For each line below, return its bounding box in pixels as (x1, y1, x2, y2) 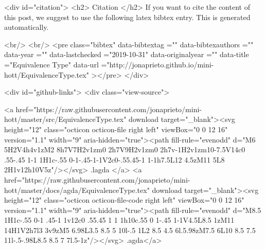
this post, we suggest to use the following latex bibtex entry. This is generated (4, 11, 251, 22)
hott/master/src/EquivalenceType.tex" (4, 114, 127, 124)
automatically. (4, 22, 49, 32)
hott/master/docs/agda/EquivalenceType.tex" (4, 184, 150, 195)
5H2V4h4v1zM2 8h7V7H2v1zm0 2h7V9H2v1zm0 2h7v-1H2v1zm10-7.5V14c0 (4, 144, 245, 155)
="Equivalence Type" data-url (4, 59, 99, 69)
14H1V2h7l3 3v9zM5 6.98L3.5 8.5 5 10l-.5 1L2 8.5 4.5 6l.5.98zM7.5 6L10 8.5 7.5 (4, 224, 256, 235)
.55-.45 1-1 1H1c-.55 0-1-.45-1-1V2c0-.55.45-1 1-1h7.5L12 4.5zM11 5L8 (4, 154, 225, 165)
